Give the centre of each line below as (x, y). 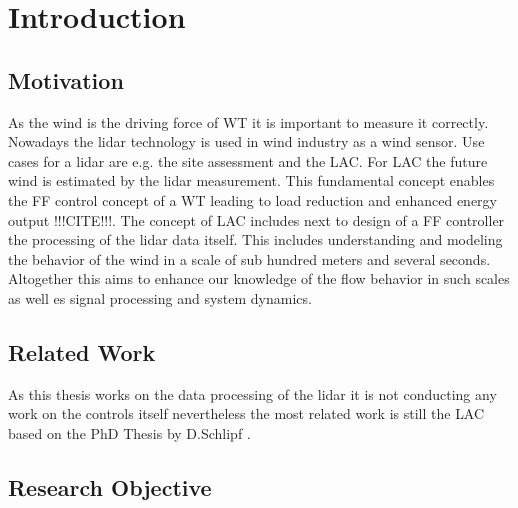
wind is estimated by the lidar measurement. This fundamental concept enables (251, 180)
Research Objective (110, 486)
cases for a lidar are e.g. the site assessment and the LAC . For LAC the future (248, 160)
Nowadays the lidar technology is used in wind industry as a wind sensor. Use (246, 141)
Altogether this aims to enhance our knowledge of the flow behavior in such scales (259, 278)
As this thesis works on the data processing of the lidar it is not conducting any (252, 393)
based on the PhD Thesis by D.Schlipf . (129, 432)
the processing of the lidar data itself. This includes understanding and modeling (255, 239)
